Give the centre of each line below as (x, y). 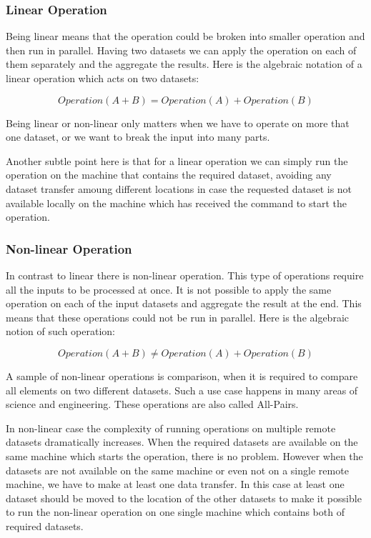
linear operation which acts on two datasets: (103, 78)
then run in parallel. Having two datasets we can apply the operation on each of (181, 50)
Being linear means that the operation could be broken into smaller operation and (185, 36)
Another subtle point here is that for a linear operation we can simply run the (177, 160)
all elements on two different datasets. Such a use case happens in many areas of (182, 390)
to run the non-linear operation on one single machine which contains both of (175, 512)
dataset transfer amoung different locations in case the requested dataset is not (179, 188)
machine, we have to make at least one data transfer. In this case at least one (175, 484)
